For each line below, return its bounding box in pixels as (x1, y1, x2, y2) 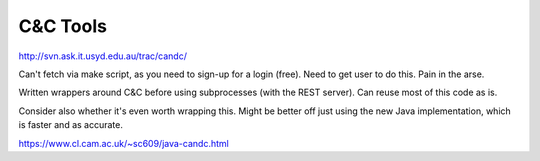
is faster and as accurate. (18, 119, 124, 131)
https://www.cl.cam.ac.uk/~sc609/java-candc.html (18, 137, 229, 149)
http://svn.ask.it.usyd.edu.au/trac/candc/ (18, 50, 187, 62)
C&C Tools (18, 15, 107, 37)
